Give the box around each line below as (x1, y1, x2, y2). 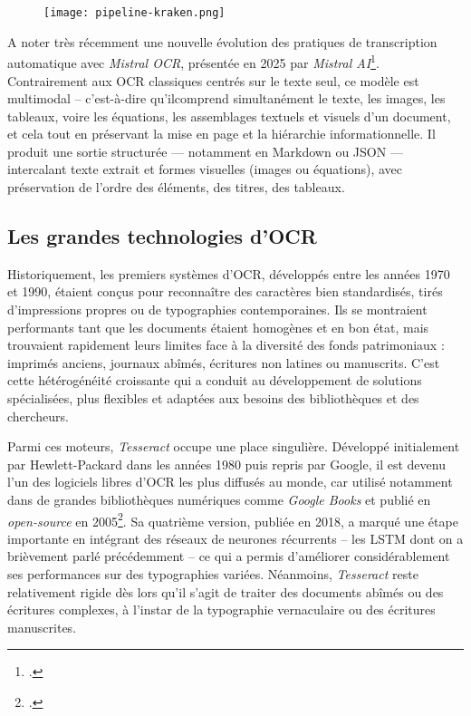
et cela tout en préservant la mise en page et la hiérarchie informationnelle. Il (7, 124, 436, 143)
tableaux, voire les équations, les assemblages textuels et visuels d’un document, (7, 106, 451, 125)
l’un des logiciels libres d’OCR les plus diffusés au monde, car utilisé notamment (7, 472, 453, 491)
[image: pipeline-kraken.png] (43, 6, 226, 19)
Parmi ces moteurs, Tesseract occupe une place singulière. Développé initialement (7, 437, 460, 456)
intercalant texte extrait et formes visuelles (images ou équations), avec (7, 160, 403, 179)
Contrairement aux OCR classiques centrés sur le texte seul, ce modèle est (7, 71, 419, 90)
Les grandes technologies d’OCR (7, 222, 317, 250)
